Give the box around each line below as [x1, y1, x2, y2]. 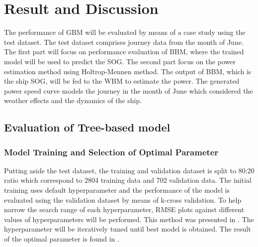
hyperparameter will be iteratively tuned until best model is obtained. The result [4, 224, 251, 234]
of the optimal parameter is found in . [4, 234, 119, 244]
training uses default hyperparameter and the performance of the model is [4, 185, 230, 195]
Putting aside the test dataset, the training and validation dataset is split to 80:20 [4, 165, 255, 175]
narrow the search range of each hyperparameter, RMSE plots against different [4, 204, 245, 215]
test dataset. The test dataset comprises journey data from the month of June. [4, 36, 244, 47]
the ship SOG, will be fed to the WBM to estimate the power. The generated [4, 76, 240, 86]
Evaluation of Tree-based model [4, 120, 171, 135]
